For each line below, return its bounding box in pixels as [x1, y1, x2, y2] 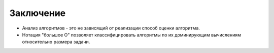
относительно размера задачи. [22, 39, 90, 45]
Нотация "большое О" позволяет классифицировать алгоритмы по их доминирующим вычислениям [22, 31, 241, 37]
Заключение [9, 7, 66, 18]
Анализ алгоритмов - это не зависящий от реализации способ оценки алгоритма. [22, 25, 200, 31]
